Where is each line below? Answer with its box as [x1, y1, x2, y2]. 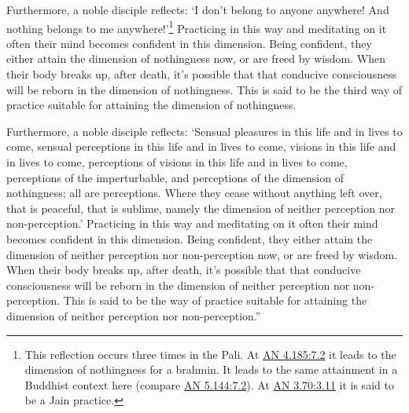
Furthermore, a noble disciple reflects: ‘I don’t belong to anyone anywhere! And [6, 2, 389, 17]
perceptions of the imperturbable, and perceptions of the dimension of [6, 169, 344, 185]
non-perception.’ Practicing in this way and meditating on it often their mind [6, 215, 378, 232]
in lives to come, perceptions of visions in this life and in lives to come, [6, 154, 348, 170]
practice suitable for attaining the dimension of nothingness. [6, 97, 297, 113]
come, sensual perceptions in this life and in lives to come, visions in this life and [6, 138, 396, 155]
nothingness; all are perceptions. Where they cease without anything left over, [6, 185, 382, 201]
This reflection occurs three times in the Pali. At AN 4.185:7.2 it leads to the [24, 345, 396, 362]
